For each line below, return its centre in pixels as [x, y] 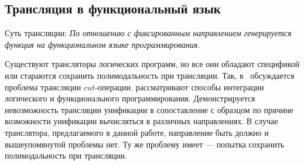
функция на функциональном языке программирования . [103, 44]
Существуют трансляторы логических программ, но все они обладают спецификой [152, 64]
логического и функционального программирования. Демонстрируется [130, 98]
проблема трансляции [43, 87]
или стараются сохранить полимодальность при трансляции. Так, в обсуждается [150, 75]
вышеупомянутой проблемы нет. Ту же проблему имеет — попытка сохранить [145, 144]
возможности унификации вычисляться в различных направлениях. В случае [141, 121]
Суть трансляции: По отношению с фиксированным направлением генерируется [148, 33]
